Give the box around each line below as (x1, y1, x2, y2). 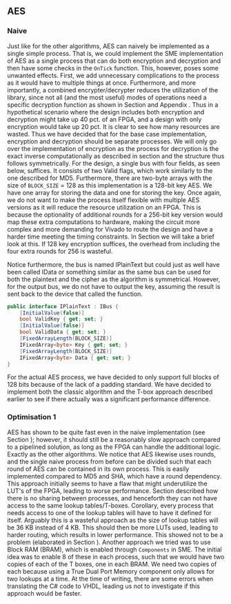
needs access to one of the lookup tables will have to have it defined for (7, 508, 212, 516)
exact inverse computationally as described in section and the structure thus (7, 152, 225, 160)
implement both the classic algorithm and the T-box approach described (7, 387, 213, 396)
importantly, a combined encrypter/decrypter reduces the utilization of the (7, 85, 219, 94)
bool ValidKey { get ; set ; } (19, 316, 103, 323)
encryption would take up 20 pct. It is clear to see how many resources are (7, 122, 220, 130)
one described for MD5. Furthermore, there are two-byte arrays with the (7, 174, 212, 182)
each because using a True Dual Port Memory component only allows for (7, 567, 215, 575)
